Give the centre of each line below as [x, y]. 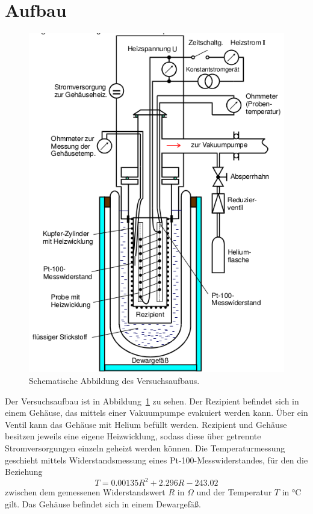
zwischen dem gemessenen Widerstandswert [85, 492]
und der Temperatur [234, 492]
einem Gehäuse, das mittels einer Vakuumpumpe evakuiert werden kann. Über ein [156, 413]
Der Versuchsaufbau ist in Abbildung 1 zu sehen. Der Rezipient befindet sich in [152, 401]
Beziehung [24, 472]
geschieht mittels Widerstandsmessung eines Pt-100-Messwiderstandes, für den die [156, 460]
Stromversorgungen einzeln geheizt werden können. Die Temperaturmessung [145, 448]
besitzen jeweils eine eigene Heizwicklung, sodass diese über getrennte [133, 436]
